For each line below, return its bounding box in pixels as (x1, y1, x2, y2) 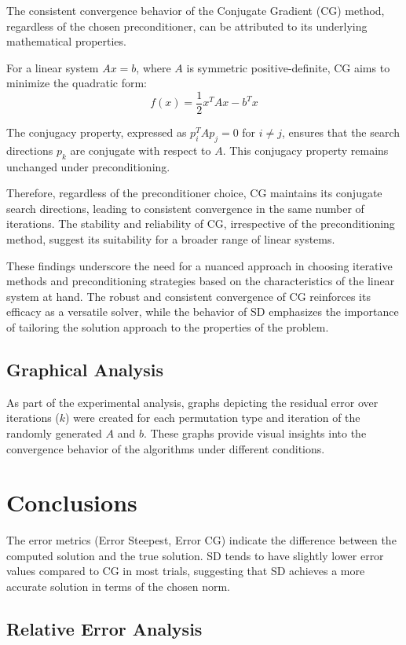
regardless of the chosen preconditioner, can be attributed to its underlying (6, 17, 368, 34)
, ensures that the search (282, 124, 401, 141)
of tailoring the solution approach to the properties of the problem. (6, 318, 329, 335)
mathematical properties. (6, 33, 126, 49)
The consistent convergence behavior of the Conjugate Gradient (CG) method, (6, 2, 385, 18)
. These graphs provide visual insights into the (143, 424, 367, 441)
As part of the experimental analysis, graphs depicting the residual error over (6, 394, 379, 410)
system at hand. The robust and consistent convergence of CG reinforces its (6, 288, 371, 304)
